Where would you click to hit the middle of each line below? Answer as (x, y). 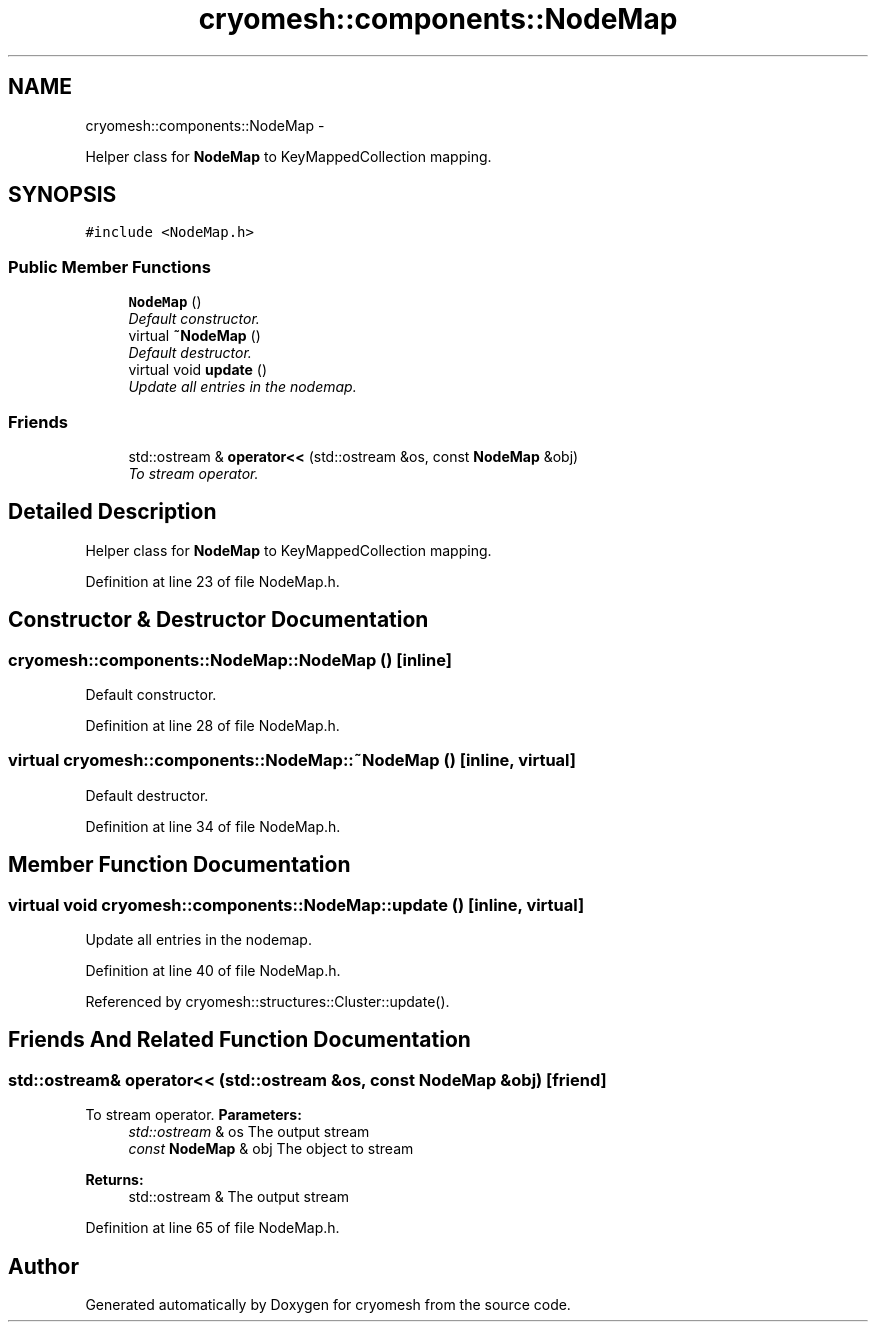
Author (43, 1266)
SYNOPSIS (62, 195)
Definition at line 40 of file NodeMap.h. (213, 970)
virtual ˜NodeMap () (194, 336)
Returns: (114, 1180)
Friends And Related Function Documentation (239, 1040)
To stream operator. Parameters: (193, 1115)
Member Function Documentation (179, 865)
